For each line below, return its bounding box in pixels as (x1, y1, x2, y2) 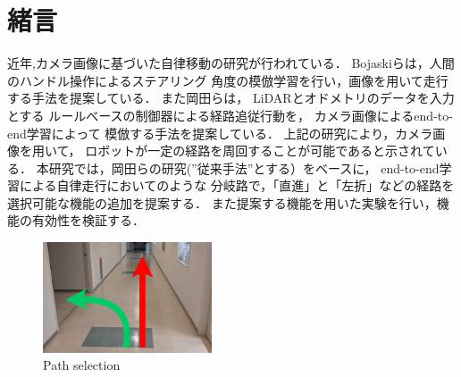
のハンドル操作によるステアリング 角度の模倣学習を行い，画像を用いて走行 (7, 71, 448, 89)
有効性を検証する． (31, 211, 145, 230)
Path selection (43, 356, 121, 374)
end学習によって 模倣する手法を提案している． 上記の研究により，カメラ (7, 123, 433, 142)
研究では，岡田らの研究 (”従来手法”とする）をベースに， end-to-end (48, 158, 440, 177)
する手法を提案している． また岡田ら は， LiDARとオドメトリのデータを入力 (7, 88, 455, 107)
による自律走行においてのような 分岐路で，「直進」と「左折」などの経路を (19, 176, 455, 195)
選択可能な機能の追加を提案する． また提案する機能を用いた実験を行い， (7, 193, 437, 212)
